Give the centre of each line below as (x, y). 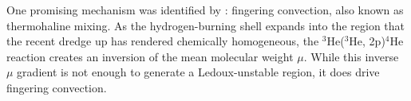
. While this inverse (351, 56)
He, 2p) (367, 41)
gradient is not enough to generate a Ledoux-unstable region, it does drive (198, 72)
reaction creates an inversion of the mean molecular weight (150, 56)
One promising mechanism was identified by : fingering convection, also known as (205, 10)
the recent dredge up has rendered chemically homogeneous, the (163, 41)
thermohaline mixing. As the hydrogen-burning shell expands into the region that (205, 25)
